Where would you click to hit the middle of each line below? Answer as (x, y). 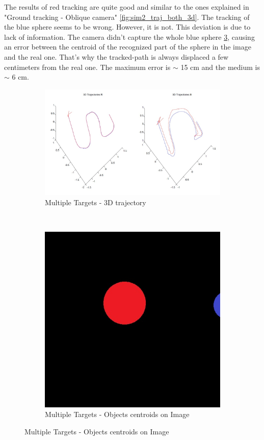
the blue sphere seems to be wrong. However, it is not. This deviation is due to (127, 27)
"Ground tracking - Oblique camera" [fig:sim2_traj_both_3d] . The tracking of (127, 17)
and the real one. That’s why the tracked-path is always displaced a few (116, 56)
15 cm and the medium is (220, 67)
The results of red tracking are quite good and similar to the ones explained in (127, 7)
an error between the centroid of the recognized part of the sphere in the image (128, 47)
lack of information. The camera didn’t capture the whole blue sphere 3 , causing (129, 36)
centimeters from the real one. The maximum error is (87, 67)
